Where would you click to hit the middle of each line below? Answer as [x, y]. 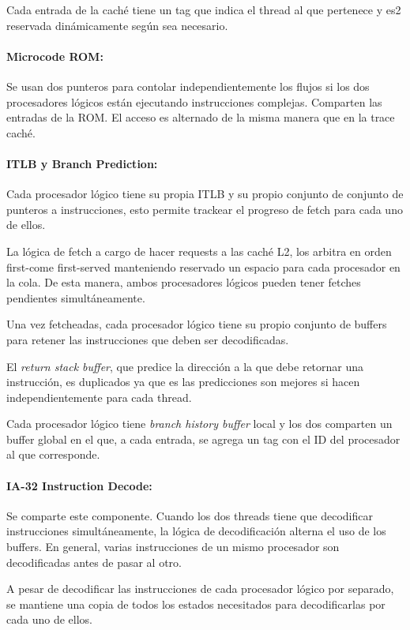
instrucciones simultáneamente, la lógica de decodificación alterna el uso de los [196, 531]
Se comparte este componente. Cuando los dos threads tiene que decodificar [190, 515]
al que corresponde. [53, 454]
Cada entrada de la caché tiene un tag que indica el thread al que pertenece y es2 [204, 9]
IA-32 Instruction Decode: [79, 485]
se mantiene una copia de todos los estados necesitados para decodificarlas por [196, 604]
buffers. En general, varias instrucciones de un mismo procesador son [173, 547]
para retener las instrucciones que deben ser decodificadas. [148, 339]
